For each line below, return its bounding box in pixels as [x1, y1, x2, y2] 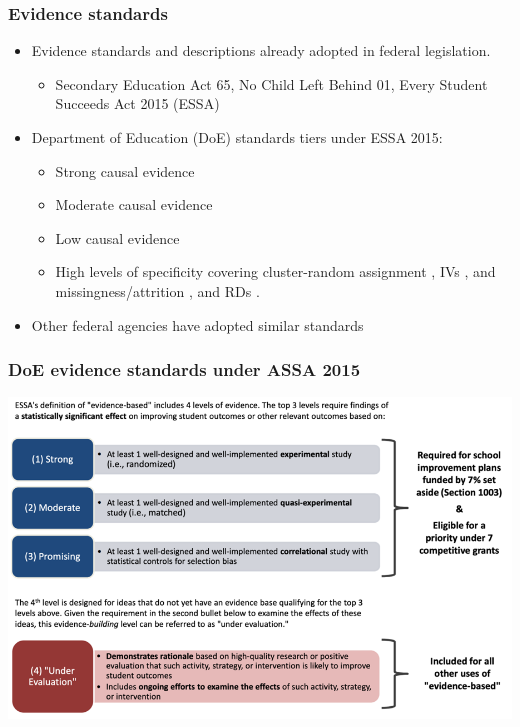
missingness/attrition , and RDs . [55, 280, 260, 301]
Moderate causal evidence [55, 194, 213, 215]
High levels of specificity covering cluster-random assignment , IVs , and [55, 261, 496, 282]
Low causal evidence [55, 227, 180, 248]
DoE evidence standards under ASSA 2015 [8, 357, 361, 382]
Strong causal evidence [55, 160, 195, 181]
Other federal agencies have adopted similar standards [31, 314, 364, 335]
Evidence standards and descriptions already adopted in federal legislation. [31, 40, 491, 61]
